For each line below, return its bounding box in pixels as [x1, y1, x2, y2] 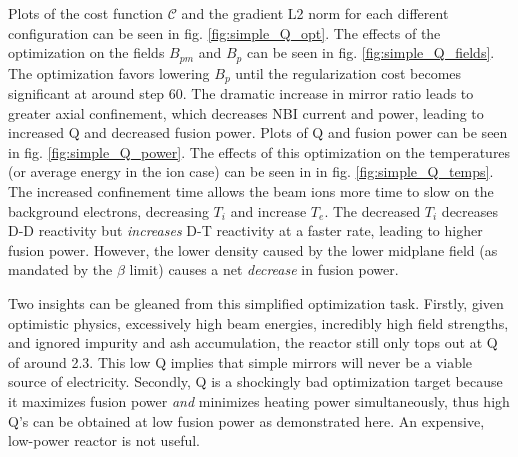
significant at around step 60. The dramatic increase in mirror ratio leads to [8, 83, 474, 104]
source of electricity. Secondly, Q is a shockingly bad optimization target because [8, 371, 503, 392]
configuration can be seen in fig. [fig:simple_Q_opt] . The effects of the [8, 22, 441, 43]
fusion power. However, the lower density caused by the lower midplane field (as [8, 239, 498, 260]
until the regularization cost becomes [235, 62, 462, 83]
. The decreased [324, 200, 421, 221]
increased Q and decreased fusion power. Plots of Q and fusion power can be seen [8, 122, 508, 143]
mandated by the [8, 259, 113, 280]
